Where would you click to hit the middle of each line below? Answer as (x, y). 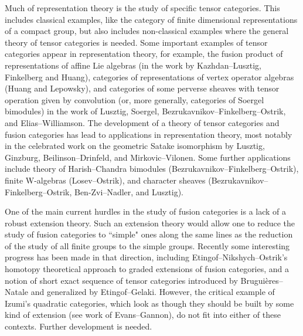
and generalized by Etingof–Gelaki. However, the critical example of (153, 292)
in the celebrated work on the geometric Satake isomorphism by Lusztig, (135, 146)
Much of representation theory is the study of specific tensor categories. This (142, 8)
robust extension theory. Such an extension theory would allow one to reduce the (150, 223)
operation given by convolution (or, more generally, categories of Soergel (135, 99)
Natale (17, 292)
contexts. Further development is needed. (79, 326)
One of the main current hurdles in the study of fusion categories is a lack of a (146, 211)
